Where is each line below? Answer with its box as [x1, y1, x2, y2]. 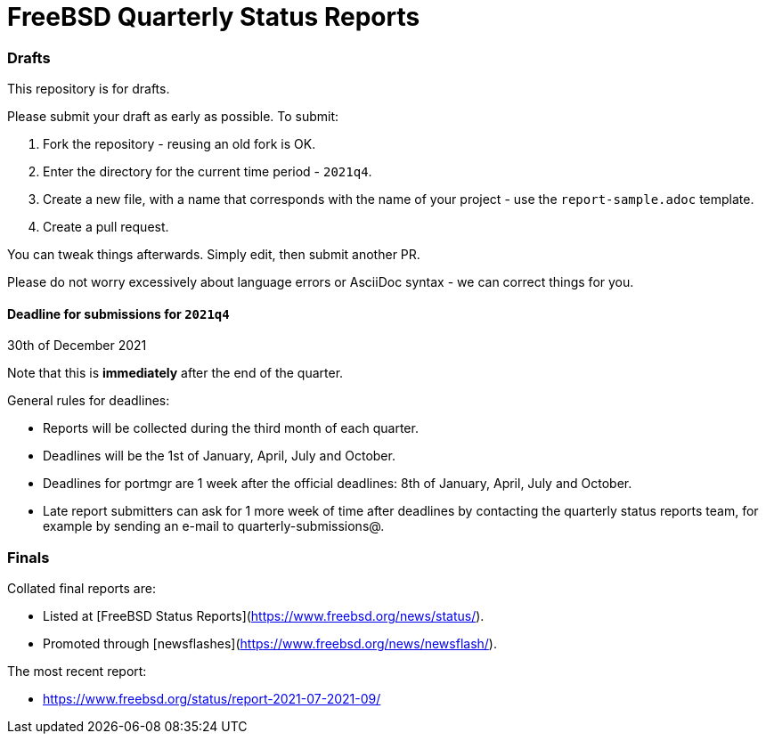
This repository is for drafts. [7, 81, 170, 97]
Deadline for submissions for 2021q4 [7, 305, 230, 322]
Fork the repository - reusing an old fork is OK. [43, 136, 316, 152]
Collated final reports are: [7, 581, 156, 597]
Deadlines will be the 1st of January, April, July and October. [43, 448, 395, 464]
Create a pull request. [43, 219, 169, 235]
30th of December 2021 [7, 338, 147, 354]
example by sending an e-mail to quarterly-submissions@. [43, 518, 385, 534]
